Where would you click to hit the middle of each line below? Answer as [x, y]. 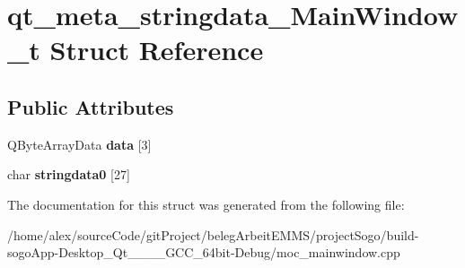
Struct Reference [157, 50]
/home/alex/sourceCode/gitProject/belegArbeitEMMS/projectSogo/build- [213, 234]
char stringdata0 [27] [69, 174]
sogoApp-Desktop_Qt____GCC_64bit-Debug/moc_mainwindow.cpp [204, 252]
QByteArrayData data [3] [79, 144]
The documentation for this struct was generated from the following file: [206, 204]
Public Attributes [91, 106]
